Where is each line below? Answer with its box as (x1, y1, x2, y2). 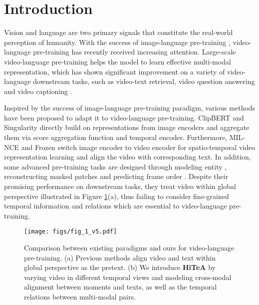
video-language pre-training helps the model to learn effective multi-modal (4, 56, 231, 66)
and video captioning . (4, 85, 72, 96)
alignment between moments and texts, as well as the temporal (24, 281, 217, 292)
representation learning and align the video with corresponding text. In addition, (4, 151, 251, 162)
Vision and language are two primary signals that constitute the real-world (4, 27, 233, 37)
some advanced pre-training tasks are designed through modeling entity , (4, 161, 227, 171)
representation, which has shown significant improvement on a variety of (4, 66, 225, 76)
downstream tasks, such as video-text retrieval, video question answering (33, 76, 255, 86)
